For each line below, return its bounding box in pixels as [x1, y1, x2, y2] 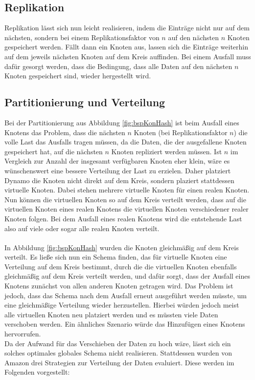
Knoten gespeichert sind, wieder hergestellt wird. [4, 71, 151, 81]
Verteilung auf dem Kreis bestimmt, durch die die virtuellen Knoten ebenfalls [4, 261, 237, 271]
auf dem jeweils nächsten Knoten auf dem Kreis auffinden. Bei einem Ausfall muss [4, 51, 251, 61]
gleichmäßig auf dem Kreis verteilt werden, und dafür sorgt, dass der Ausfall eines [4, 271, 250, 281]
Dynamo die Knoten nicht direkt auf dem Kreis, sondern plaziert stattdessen [4, 175, 234, 185]
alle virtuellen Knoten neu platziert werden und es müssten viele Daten [4, 309, 218, 319]
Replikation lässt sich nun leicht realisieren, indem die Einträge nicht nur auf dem [4, 23, 250, 33]
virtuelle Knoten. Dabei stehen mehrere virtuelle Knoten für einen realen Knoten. [4, 185, 250, 195]
